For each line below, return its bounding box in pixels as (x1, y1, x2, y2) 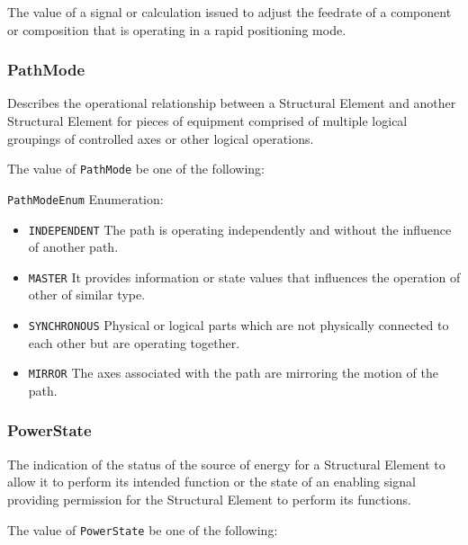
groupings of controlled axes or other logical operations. (7, 129, 314, 147)
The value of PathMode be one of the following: (7, 159, 265, 178)
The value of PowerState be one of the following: (7, 520, 278, 539)
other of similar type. (28, 285, 146, 304)
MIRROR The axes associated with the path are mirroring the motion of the (28, 363, 438, 382)
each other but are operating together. (28, 333, 240, 352)
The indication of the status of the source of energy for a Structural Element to (7, 454, 445, 473)
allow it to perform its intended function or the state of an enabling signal (7, 472, 416, 491)
